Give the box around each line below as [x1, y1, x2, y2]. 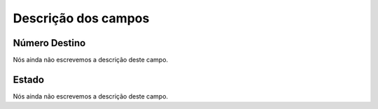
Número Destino [13, 37, 86, 49]
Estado [13, 73, 45, 85]
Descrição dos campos [13, 10, 150, 26]
